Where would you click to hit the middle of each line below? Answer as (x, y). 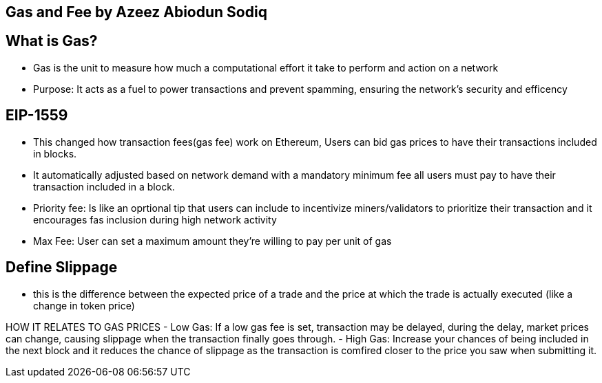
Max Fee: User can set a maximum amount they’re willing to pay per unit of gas (212, 241)
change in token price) (84, 305)
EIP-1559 (37, 116)
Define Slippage (62, 267)
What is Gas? (52, 41)
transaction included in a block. (104, 186)
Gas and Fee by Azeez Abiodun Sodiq (136, 12)
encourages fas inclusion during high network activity (155, 219)
